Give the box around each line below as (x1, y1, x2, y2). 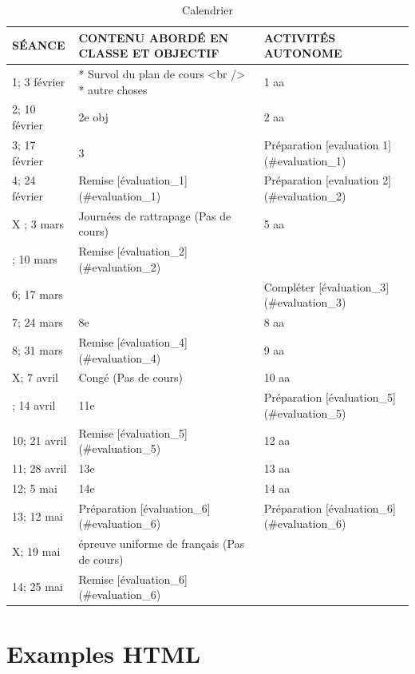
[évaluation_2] (117, 243, 188, 260)
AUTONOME (263, 45, 342, 61)
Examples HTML (6, 636, 201, 669)
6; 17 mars (12, 286, 63, 303)
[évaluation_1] (117, 172, 188, 188)
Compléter (263, 278, 315, 295)
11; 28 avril (12, 460, 67, 477)
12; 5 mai (12, 479, 57, 496)
